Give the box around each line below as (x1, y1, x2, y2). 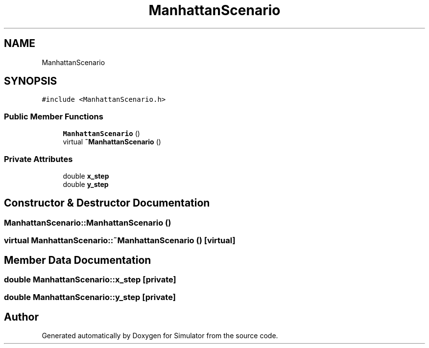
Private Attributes (4, 154, 73, 164)
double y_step (63, 180, 109, 188)
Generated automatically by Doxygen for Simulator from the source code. (42, 331, 278, 340)
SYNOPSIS (4, 75, 57, 88)
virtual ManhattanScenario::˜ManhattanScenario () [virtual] (4, 235, 236, 246)
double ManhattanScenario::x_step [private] (4, 275, 176, 284)
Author (4, 310, 39, 323)
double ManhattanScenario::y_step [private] (4, 292, 176, 302)
